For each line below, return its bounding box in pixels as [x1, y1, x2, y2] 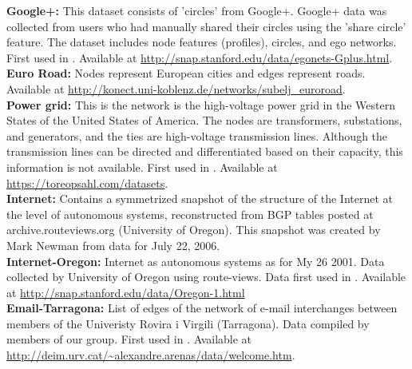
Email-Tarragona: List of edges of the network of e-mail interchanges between [6, 300, 398, 316]
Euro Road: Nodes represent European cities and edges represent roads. [6, 65, 366, 81]
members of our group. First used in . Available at [6, 331, 252, 347]
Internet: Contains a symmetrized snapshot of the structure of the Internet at [6, 190, 393, 207]
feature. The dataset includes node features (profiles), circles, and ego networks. [6, 34, 397, 50]
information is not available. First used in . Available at [6, 158, 278, 175]
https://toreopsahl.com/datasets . [6, 174, 168, 191]
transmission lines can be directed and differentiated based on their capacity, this [6, 143, 403, 160]
